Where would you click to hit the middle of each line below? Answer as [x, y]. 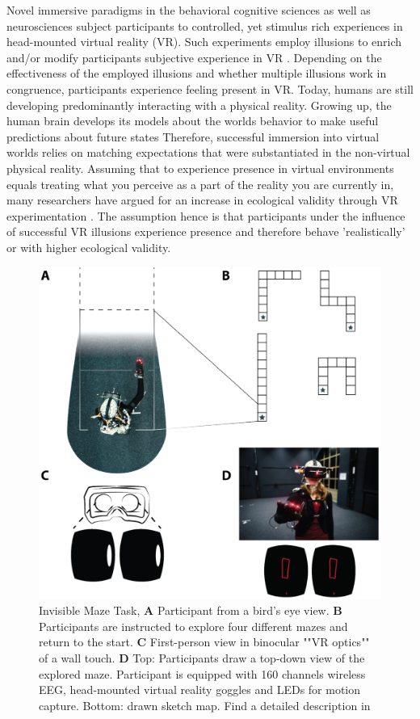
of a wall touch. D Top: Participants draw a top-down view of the [202, 658]
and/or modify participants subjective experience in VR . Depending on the [194, 57]
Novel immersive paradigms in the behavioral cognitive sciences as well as [189, 10]
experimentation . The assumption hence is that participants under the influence [206, 215]
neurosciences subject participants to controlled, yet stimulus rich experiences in [205, 25]
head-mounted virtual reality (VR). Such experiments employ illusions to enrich [204, 42]
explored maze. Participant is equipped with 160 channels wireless [202, 673]
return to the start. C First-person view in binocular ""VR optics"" [204, 642]
